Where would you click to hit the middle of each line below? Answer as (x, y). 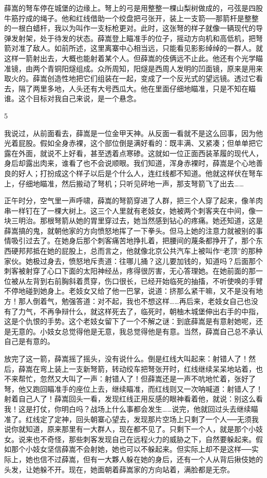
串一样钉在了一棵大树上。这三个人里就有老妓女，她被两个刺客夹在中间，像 (130, 210)
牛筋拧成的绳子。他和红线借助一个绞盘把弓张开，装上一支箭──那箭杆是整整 (131, 18)
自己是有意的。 (29, 341)
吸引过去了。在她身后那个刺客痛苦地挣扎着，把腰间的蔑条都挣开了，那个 (133, 241)
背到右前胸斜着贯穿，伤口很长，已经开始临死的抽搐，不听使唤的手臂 (148, 281)
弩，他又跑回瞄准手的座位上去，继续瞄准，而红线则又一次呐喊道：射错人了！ (133, 388)
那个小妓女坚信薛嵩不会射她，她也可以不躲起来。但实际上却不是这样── (131, 449)
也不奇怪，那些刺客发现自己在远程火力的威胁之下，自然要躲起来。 (144, 439)
